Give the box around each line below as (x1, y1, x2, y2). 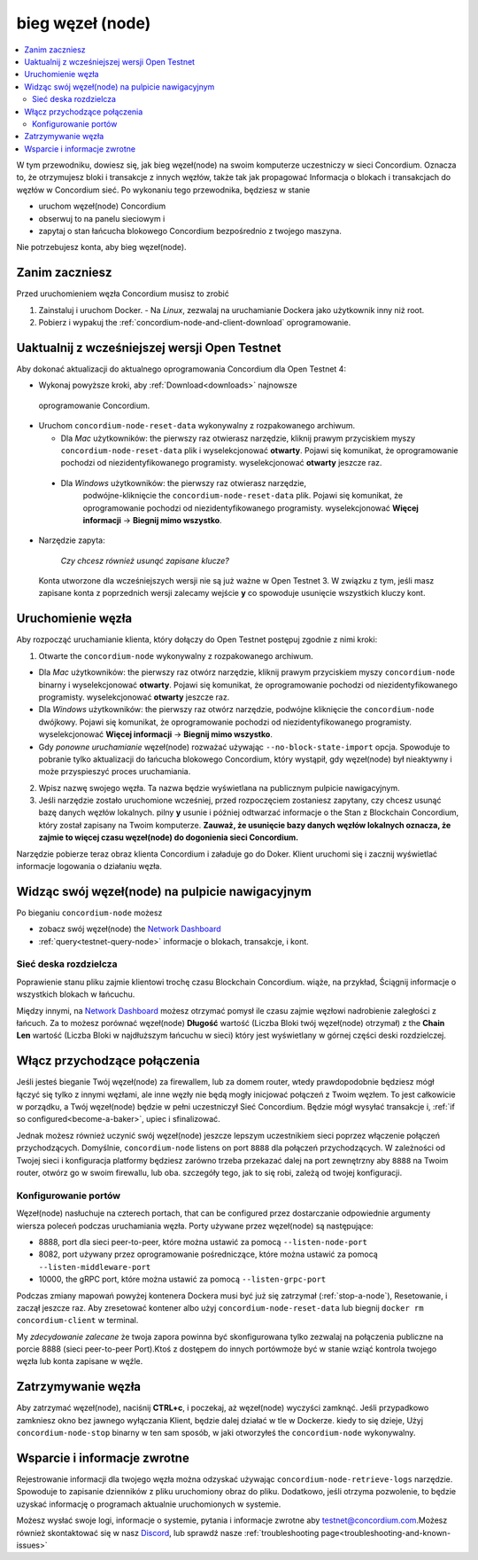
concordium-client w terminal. (16, 1315, 139, 1326)
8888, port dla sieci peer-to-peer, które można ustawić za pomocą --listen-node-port (38, 1236, 367, 1247)
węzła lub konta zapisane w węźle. (16, 1356, 143, 1367)
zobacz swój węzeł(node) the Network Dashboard (38, 923, 221, 935)
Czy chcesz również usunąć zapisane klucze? (60, 555, 230, 566)
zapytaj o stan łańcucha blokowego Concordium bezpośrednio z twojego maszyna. (38, 226, 343, 237)
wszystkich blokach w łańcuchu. (16, 989, 135, 999)
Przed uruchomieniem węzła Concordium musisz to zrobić (16, 288, 229, 299)
